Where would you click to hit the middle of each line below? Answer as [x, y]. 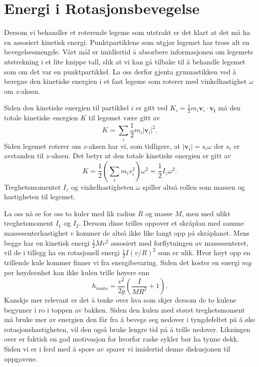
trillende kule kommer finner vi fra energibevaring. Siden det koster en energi [122, 262]
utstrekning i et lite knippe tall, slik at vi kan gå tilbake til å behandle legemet [125, 61]
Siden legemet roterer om [43, 146]
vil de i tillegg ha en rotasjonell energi [62, 252]
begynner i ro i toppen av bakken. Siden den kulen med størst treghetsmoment [125, 309]
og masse [159, 213]
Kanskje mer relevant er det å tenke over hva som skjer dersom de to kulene [120, 300]
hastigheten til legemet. [40, 196]
